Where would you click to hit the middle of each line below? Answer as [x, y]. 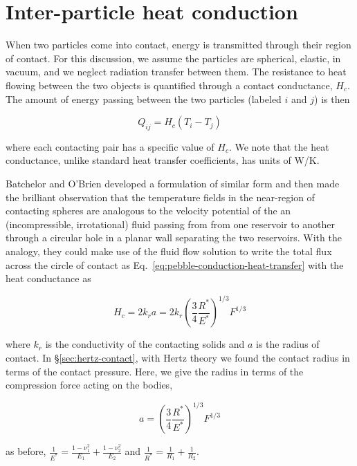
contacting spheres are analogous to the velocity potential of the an [148, 211]
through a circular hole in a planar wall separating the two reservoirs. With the [174, 237]
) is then [332, 99]
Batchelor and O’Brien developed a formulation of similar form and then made [173, 184]
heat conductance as [48, 278]
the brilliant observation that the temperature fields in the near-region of [160, 197]
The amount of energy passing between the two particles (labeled [144, 99]
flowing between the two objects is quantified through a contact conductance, [169, 85]
